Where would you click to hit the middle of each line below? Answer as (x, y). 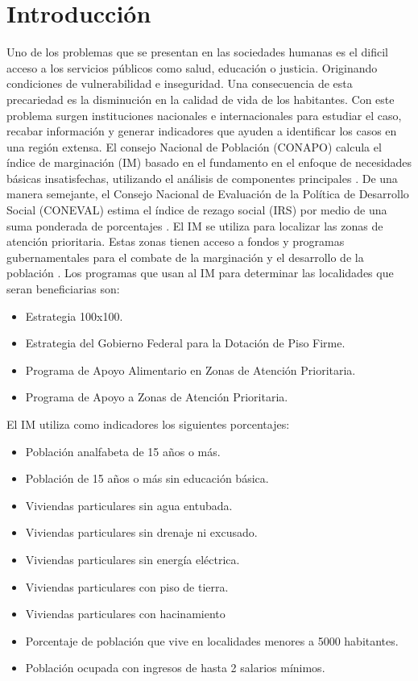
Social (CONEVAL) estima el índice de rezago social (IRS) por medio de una (197, 210)
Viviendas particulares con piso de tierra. (127, 586)
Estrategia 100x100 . (74, 316)
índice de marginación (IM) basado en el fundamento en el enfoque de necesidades (209, 162)
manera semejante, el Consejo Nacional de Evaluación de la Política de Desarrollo (208, 194)
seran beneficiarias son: (63, 289)
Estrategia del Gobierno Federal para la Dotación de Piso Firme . (185, 343)
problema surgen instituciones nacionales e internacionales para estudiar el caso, (204, 115)
